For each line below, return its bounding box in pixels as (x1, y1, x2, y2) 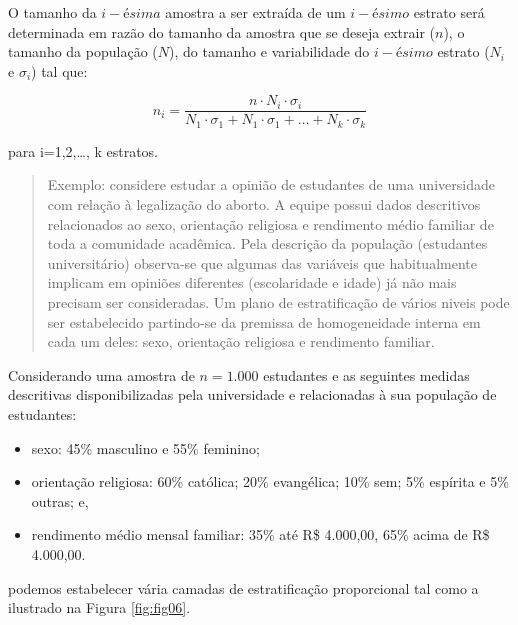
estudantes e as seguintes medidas (263, 364, 470, 385)
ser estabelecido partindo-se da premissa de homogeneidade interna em (47, 311, 481, 332)
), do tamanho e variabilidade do (169, 41, 370, 62)
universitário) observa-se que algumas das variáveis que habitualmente (47, 252, 477, 273)
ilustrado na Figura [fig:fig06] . (8, 597, 191, 618)
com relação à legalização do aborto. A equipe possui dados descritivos (47, 194, 481, 215)
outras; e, (31, 490, 89, 511)
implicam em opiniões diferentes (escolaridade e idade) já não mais (47, 272, 457, 293)
